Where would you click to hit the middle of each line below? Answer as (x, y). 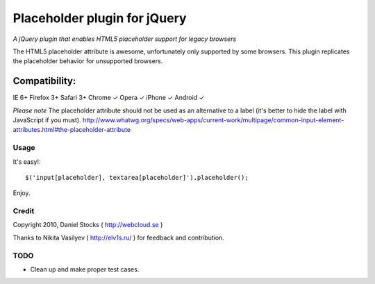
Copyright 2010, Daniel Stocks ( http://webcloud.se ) (88, 225)
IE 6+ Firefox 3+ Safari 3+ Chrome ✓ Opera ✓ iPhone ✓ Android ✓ (109, 98)
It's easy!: (27, 161)
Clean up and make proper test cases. (85, 269)
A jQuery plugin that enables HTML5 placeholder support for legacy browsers (125, 39)
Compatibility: (44, 81)
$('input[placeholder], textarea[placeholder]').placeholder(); (137, 177)
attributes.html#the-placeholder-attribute (72, 130)
